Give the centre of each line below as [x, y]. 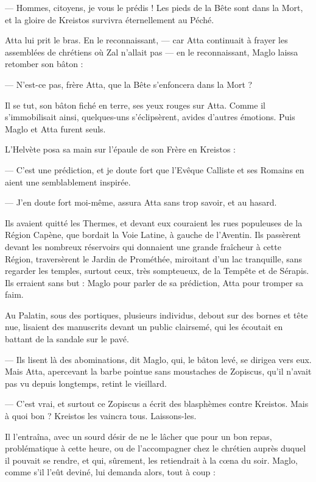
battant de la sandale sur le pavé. [67, 339]
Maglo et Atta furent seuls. [55, 128]
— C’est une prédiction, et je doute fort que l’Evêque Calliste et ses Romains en [155, 169]
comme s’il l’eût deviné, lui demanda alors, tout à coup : [110, 472]
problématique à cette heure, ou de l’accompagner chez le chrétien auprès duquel [156, 448]
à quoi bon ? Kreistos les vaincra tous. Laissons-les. [101, 416]
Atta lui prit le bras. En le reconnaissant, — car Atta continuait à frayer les [146, 40]
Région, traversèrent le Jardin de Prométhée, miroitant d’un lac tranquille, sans [153, 258]
